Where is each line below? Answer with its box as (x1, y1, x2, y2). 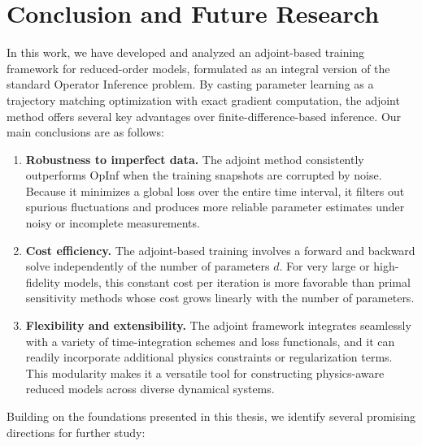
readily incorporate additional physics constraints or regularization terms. (25, 349, 393, 366)
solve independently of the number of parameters (25, 258, 270, 275)
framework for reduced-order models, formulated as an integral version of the (7, 59, 390, 76)
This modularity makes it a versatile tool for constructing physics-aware (25, 364, 385, 381)
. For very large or (279, 258, 370, 275)
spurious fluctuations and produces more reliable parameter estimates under (25, 198, 405, 215)
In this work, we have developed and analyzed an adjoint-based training (7, 44, 365, 61)
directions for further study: (7, 423, 146, 440)
